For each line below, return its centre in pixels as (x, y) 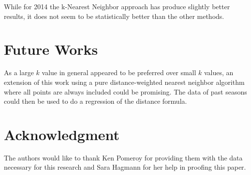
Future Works (51, 49)
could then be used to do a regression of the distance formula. (96, 101)
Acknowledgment (62, 134)
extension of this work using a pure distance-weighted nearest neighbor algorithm (124, 82)
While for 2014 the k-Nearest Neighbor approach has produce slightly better (117, 6)
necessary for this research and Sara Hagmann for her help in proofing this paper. (125, 167)
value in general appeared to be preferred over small (119, 72)
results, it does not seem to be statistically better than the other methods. (114, 16)
